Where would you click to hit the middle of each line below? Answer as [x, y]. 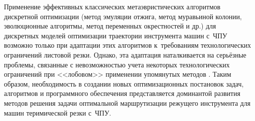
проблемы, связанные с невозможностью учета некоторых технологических [117, 64]
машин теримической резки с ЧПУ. [58, 112]
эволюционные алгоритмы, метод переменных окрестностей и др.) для [110, 26]
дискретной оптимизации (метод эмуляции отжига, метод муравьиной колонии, [123, 16]
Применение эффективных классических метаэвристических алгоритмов [112, 6]
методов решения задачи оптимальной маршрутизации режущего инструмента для [127, 103]
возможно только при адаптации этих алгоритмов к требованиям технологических [127, 45]
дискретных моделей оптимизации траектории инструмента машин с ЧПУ [116, 35]
